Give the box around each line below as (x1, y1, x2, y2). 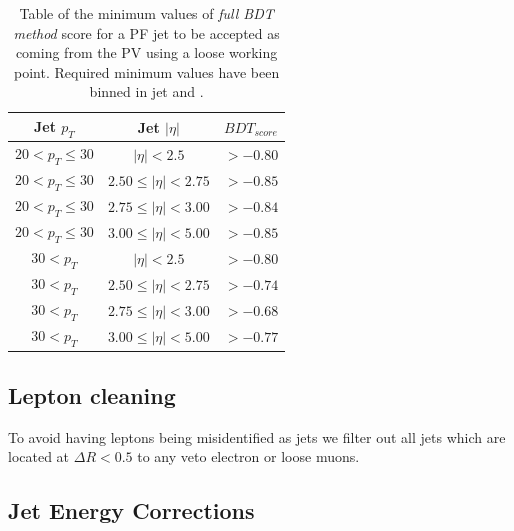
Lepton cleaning (8, 380, 176, 411)
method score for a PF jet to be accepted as (13, 22, 280, 43)
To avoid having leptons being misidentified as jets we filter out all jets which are (8, 426, 506, 447)
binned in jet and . (89, 81, 204, 102)
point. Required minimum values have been (14, 61, 280, 82)
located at (8, 446, 70, 467)
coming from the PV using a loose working (15, 42, 278, 63)
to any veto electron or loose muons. (137, 446, 360, 467)
